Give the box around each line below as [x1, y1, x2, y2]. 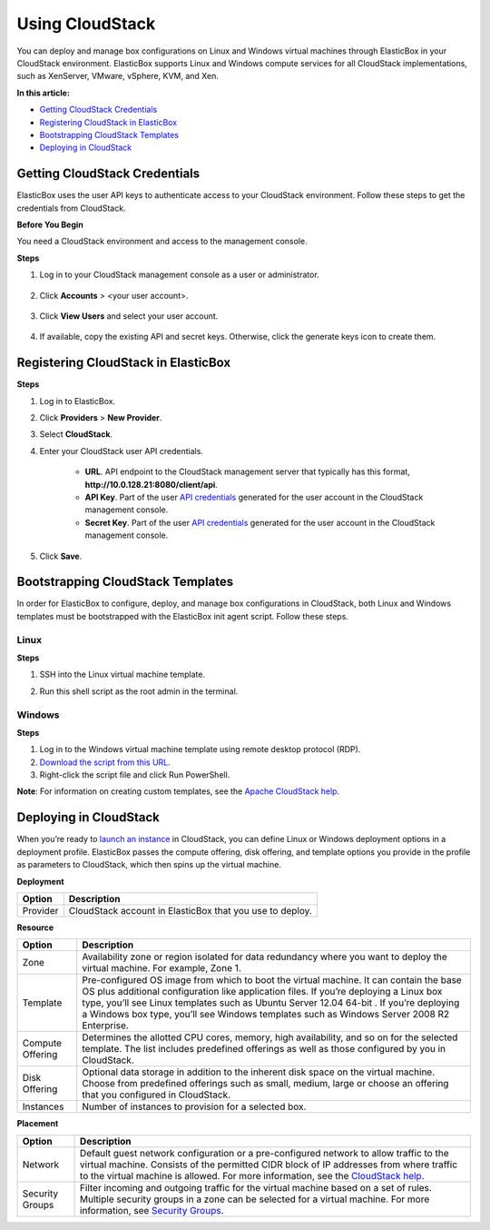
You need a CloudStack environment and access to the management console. [16, 236, 308, 247]
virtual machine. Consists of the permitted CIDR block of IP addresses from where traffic [79, 1158, 458, 1171]
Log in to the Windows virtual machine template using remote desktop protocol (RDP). [39, 744, 361, 755]
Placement [16, 1118, 59, 1129]
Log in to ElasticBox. [39, 395, 116, 406]
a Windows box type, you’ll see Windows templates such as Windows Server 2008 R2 [82, 1008, 450, 1021]
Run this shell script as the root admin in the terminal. [39, 686, 239, 697]
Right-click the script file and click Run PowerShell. [39, 769, 230, 780]
